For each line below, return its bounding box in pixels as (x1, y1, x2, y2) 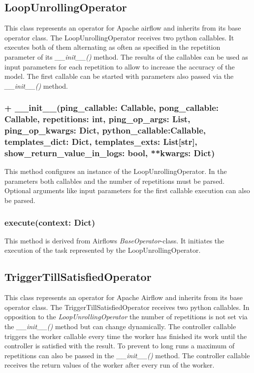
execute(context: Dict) (4, 216, 95, 228)
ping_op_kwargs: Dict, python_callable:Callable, (4, 124, 206, 136)
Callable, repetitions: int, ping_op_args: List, (4, 113, 190, 125)
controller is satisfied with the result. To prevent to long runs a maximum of (4, 340, 235, 351)
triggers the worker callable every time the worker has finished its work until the (4, 331, 247, 341)
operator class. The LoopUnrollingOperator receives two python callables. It (4, 32, 234, 42)
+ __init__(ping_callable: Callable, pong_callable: (4, 102, 219, 114)
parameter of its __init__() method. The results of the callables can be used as (4, 51, 248, 62)
